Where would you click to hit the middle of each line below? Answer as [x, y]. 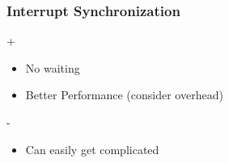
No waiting [53, 67]
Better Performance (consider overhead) [124, 95]
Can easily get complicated [92, 149]
